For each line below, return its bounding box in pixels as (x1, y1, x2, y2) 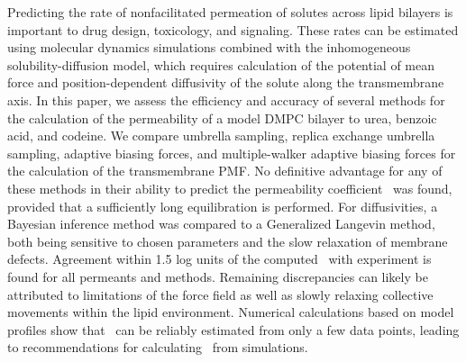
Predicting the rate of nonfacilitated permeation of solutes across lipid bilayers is (7, 3, 453, 21)
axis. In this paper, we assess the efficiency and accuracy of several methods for (7, 90, 445, 109)
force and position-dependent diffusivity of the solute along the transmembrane (7, 73, 444, 92)
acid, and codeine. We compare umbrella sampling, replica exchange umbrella (7, 126, 435, 145)
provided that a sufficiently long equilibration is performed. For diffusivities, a (7, 196, 438, 215)
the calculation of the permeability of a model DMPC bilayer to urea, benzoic (7, 108, 437, 127)
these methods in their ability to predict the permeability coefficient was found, (7, 178, 452, 197)
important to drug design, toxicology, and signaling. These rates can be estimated (7, 20, 459, 39)
